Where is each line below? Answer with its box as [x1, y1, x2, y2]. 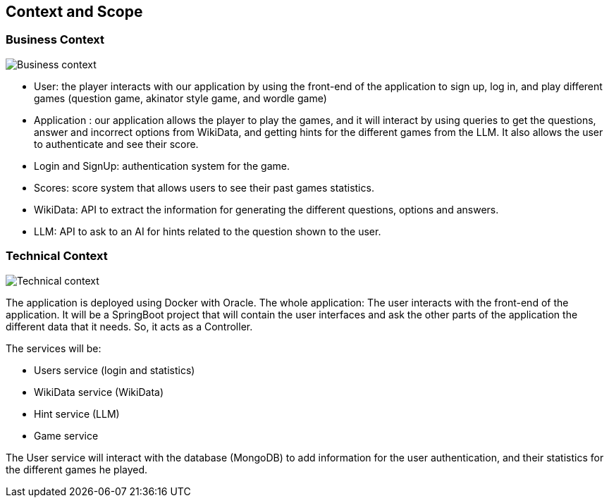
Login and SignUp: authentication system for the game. [34, 159, 290, 172]
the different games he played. [6, 463, 148, 476]
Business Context [6, 32, 105, 47]
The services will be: [6, 342, 101, 354]
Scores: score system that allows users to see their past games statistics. [34, 181, 374, 194]
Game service [34, 429, 99, 442]
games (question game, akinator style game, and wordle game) [34, 92, 327, 104]
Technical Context [6, 249, 108, 263]
